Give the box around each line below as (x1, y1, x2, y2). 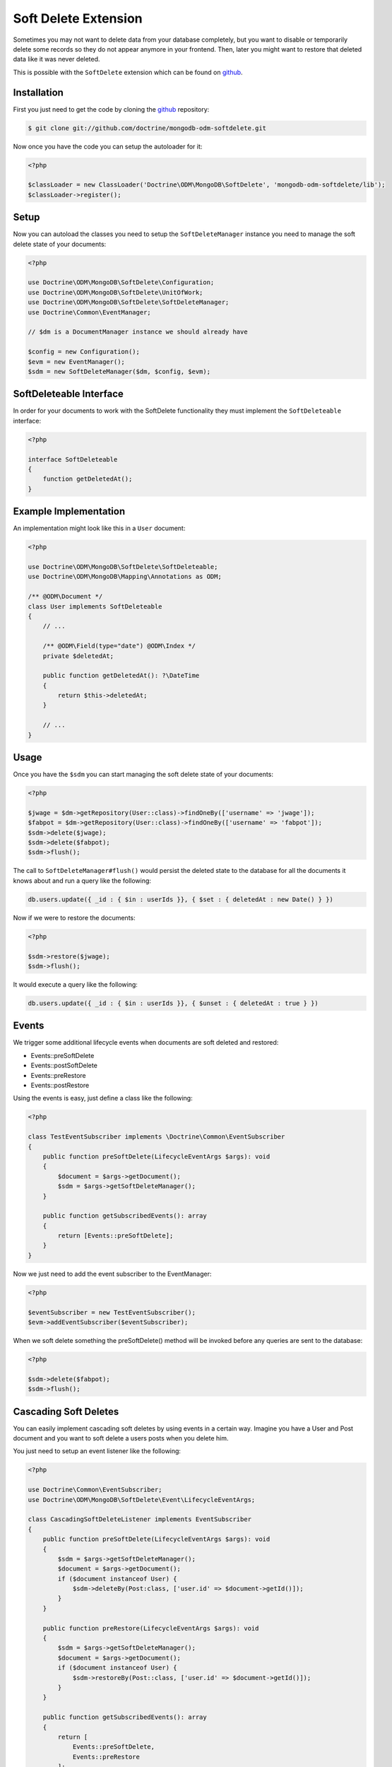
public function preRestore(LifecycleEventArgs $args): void (42, 1624, 259, 1632)
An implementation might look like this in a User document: (13, 524, 186, 533)
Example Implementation (13, 505, 126, 517)
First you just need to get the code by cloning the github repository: (13, 105, 210, 113)
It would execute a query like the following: (13, 980, 138, 989)
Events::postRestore (30, 1081, 90, 1090)
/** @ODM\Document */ (28, 592, 103, 601)
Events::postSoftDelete (30, 1061, 98, 1070)
